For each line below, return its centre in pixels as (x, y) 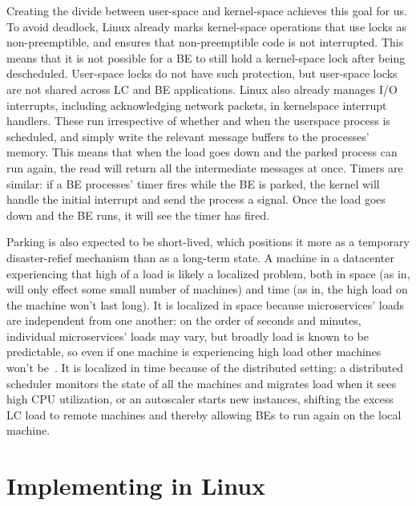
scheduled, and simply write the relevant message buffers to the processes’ (188, 136)
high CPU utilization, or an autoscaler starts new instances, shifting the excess (200, 399)
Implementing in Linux (136, 486)
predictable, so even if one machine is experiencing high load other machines (194, 352)
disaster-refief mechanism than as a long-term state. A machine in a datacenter (200, 257)
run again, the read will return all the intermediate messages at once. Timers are (205, 167)
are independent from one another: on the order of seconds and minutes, (184, 320)
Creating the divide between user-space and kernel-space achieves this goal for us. (207, 10)
